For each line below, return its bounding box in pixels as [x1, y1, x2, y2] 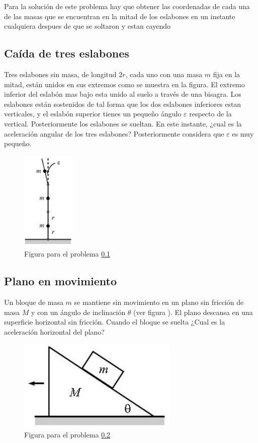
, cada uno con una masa [125, 69, 203, 79]
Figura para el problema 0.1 [24, 248, 111, 259]
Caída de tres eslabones [4, 45, 129, 61]
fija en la [213, 69, 240, 79]
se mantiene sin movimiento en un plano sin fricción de [74, 296, 244, 307]
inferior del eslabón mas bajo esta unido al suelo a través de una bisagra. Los [4, 89, 241, 99]
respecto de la [189, 108, 232, 119]
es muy [232, 128, 254, 139]
